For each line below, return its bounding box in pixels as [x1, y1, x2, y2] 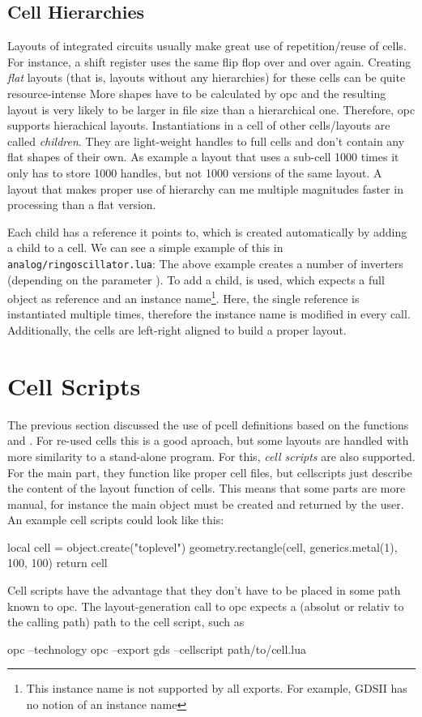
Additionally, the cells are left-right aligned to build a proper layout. [7, 322, 347, 339]
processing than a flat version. [7, 196, 156, 213]
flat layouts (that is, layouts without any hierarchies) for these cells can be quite [7, 69, 406, 86]
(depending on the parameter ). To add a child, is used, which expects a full [7, 271, 385, 288]
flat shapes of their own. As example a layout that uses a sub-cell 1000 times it [7, 148, 399, 165]
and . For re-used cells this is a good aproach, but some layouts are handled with [7, 432, 409, 449]
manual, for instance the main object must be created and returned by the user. [7, 495, 404, 512]
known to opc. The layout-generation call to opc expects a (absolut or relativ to [7, 597, 404, 614]
